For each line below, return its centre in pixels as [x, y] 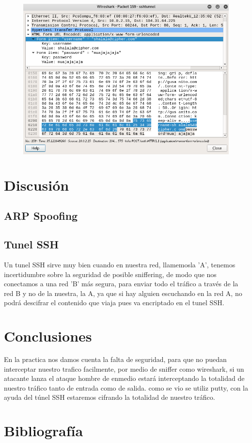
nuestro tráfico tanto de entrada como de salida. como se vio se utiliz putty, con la [126, 387]
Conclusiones [48, 336]
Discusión [37, 185]
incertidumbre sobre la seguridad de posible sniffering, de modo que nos [110, 274]
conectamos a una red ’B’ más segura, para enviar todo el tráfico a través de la [121, 284]
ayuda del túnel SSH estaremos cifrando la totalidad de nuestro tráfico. [110, 397]
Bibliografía [44, 431]
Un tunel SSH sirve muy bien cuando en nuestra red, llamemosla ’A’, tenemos [120, 264]
